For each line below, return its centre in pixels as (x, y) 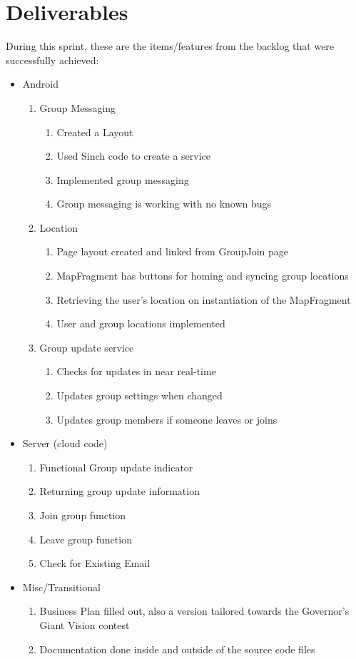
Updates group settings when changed (139, 395)
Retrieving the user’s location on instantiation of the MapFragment (204, 299)
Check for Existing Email (95, 563)
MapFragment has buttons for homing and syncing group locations (203, 276)
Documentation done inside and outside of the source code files (177, 649)
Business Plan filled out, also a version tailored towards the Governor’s (194, 611)
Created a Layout (95, 132)
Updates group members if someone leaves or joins (167, 419)
